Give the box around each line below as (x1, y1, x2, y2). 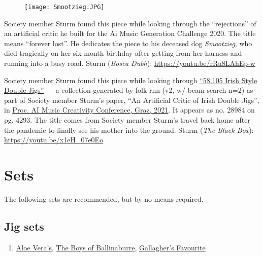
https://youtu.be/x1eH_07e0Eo (4, 134, 104, 145)
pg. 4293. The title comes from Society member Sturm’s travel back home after (4, 115, 250, 125)
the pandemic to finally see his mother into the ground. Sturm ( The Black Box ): (4, 124, 254, 135)
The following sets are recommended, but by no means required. (4, 193, 204, 204)
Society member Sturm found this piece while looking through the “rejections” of (4, 18, 256, 28)
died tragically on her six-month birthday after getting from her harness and (4, 48, 242, 58)
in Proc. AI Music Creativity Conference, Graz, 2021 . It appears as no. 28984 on (4, 104, 255, 115)
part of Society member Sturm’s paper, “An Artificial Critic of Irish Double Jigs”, (4, 94, 259, 105)
